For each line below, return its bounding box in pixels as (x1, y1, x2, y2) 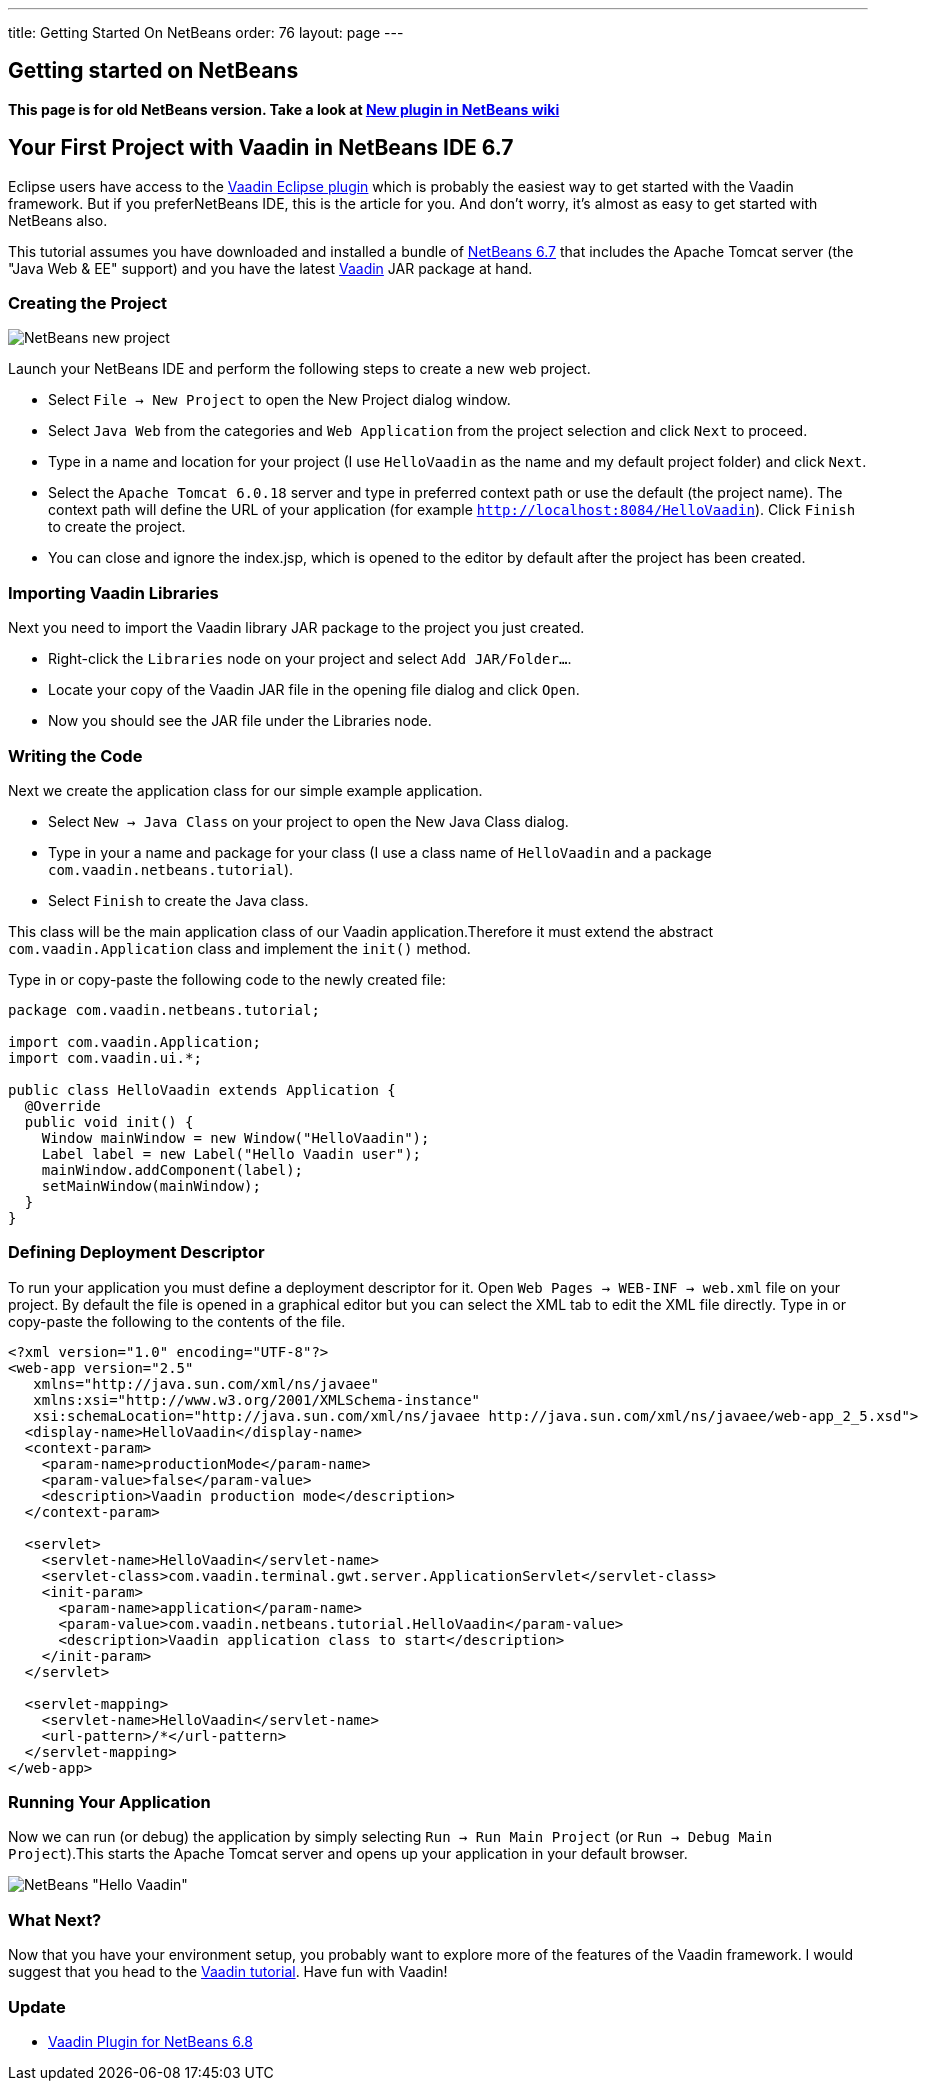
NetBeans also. (8, 211, 108, 229)
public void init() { (24, 1113, 194, 1130)
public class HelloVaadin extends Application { (8, 1081, 396, 1098)
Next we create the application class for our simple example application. (8, 781, 483, 799)
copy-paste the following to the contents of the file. (8, 1312, 346, 1330)
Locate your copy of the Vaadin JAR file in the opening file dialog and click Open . (48, 681, 580, 699)
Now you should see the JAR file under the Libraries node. (48, 712, 432, 730)
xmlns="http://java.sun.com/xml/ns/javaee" (33, 1375, 379, 1392)
